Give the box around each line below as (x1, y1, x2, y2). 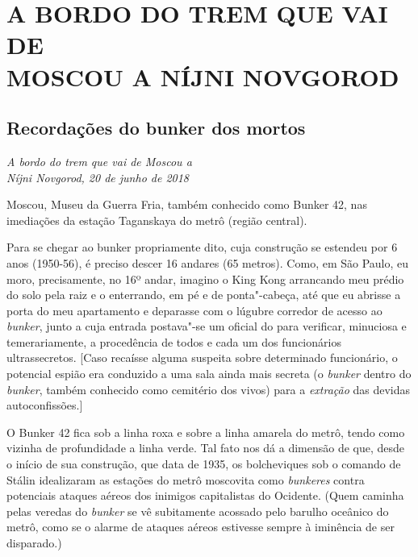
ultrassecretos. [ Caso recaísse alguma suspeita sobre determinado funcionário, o (6, 349, 398, 366)
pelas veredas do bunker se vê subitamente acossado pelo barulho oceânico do (6, 502, 389, 519)
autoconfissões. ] (6, 397, 83, 414)
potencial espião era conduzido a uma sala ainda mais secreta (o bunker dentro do (6, 365, 412, 382)
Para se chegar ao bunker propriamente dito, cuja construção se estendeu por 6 (6, 239, 398, 256)
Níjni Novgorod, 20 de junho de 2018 (6, 168, 190, 185)
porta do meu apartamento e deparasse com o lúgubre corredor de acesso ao (6, 301, 382, 318)
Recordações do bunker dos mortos (6, 115, 306, 140)
